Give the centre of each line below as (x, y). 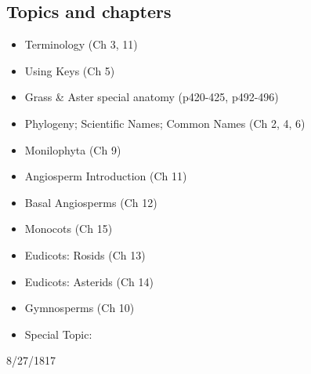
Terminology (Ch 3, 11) (81, 44)
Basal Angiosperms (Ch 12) (91, 202)
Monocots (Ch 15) (69, 229)
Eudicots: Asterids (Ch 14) (89, 281)
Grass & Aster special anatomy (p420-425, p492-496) (152, 97)
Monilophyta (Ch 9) (73, 149)
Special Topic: (58, 334)
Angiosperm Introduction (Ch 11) (106, 176)
